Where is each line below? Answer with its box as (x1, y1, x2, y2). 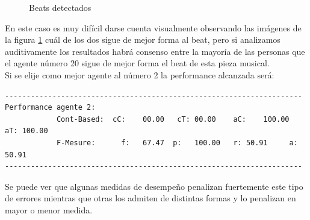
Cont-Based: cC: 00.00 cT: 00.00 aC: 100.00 (56, 115, 290, 124)
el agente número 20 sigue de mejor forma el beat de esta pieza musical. (5, 57, 270, 69)
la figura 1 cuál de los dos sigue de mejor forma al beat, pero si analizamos (5, 33, 281, 46)
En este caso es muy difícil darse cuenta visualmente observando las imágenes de (5, 21, 302, 34)
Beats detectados (29, 1, 91, 13)
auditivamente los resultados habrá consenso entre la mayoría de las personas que (5, 45, 305, 57)
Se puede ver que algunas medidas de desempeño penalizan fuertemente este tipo (5, 180, 303, 192)
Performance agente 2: (5, 103, 96, 112)
